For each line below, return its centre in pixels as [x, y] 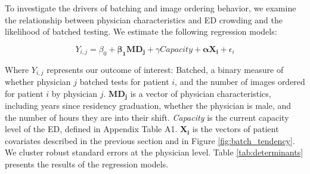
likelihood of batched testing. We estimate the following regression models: [141, 31]
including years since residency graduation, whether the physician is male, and [148, 106]
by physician [75, 93]
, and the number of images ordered [240, 82]
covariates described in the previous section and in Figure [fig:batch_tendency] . [150, 140]
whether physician [38, 82]
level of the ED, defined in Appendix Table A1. [91, 129]
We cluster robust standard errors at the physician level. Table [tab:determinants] [154, 152]
